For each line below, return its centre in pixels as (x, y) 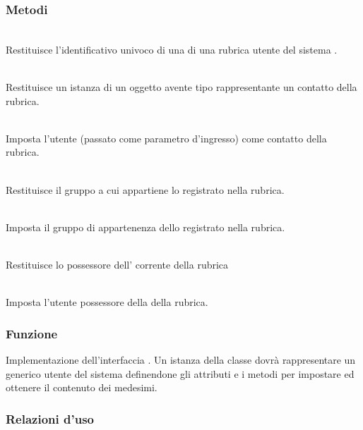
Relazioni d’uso (50, 418)
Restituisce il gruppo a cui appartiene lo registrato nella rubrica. (145, 189)
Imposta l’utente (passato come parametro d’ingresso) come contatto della (166, 138)
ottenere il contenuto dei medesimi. (82, 387)
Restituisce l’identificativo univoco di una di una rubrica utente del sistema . (172, 49)
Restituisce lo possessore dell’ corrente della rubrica (117, 264)
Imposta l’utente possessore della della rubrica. (107, 302)
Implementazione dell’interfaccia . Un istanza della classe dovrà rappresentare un (181, 359)
